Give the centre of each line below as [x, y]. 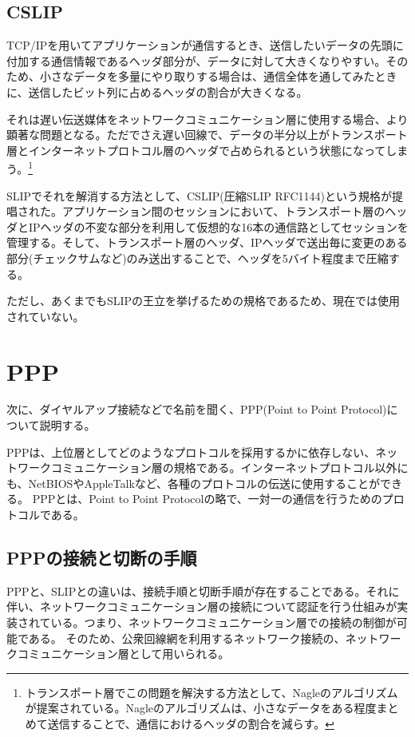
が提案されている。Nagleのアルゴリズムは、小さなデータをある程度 [201, 708]
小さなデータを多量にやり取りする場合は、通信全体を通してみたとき [218, 76]
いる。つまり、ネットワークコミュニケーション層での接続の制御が [223, 622]
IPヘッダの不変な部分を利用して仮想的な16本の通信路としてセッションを [218, 226]
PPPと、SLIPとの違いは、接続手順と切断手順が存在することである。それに [203, 590]
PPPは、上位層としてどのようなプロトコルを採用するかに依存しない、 [191, 452]
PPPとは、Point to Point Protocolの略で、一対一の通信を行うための [207, 499]
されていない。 [45, 316]
